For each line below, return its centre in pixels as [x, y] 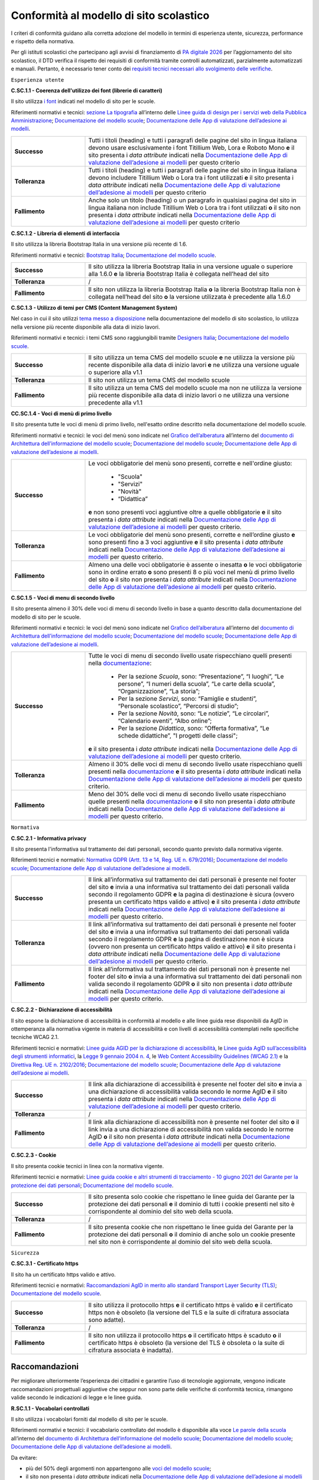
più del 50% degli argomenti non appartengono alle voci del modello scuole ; [118, 1468]
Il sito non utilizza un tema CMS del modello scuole [159, 380]
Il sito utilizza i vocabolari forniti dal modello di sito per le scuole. [89, 1419]
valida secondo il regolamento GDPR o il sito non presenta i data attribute [190, 984]
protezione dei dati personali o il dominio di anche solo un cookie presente [192, 1234]
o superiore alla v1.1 [115, 372]
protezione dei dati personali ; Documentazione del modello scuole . [92, 1185]
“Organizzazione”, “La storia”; [159, 691]
